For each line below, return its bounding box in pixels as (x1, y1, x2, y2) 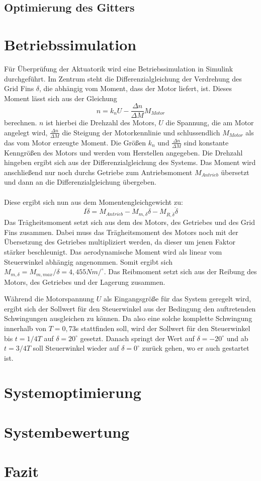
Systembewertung (4, 421, 130, 442)
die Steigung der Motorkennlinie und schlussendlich (62, 127, 220, 137)
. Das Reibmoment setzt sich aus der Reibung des (104, 266, 257, 277)
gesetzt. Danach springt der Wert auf (80, 333, 195, 343)
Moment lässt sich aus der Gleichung (4, 93, 117, 103)
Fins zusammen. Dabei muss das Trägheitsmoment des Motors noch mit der (4, 226, 238, 237)
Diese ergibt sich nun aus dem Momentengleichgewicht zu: (4, 196, 183, 207)
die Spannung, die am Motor (165, 117, 254, 128)
